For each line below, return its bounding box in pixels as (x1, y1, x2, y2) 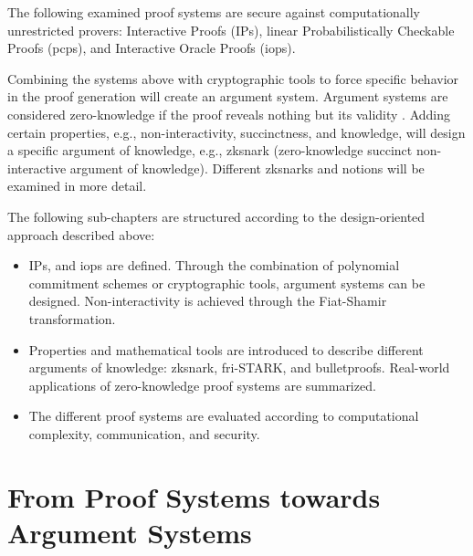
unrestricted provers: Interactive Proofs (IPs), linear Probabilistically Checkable (7, 20, 455, 39)
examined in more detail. (7, 176, 147, 195)
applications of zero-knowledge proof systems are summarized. (28, 375, 376, 394)
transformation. (28, 309, 116, 328)
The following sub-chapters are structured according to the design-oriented (7, 206, 426, 226)
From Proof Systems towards (7, 477, 381, 515)
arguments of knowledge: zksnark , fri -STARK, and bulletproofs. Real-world (28, 358, 450, 377)
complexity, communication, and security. (28, 424, 260, 443)
